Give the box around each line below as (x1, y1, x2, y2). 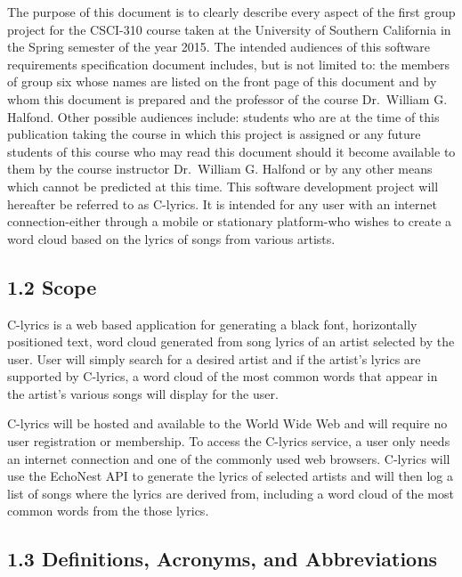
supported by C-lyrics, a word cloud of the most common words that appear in (7, 367, 438, 386)
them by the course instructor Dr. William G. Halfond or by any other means (7, 159, 433, 178)
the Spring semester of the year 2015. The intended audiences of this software (7, 37, 430, 56)
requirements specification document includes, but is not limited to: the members (7, 54, 450, 73)
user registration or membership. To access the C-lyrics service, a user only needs (7, 432, 450, 451)
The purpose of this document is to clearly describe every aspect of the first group (7, 3, 456, 20)
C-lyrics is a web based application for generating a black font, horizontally (7, 314, 417, 333)
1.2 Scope (7, 272, 97, 300)
